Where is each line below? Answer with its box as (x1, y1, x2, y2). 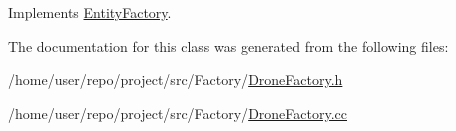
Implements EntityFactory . (8, 2, 172, 22)
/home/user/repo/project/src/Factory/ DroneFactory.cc (8, 102, 347, 123)
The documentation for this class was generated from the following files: (8, 35, 449, 56)
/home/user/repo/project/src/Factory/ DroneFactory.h (8, 69, 343, 90)
